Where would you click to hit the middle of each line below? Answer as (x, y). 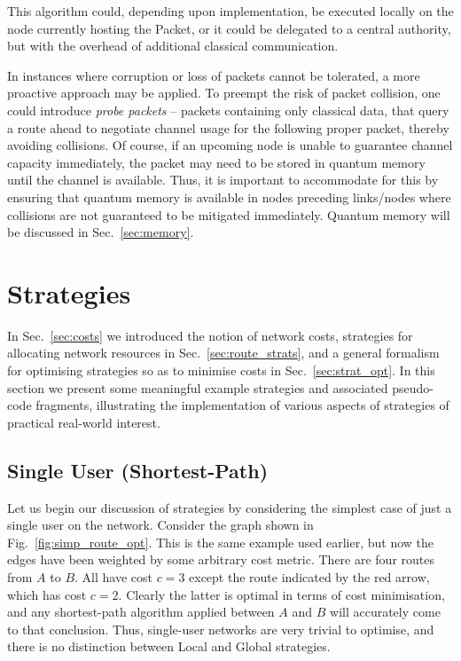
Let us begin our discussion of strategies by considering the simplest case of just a (230, 507)
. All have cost (113, 576)
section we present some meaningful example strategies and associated (198, 387)
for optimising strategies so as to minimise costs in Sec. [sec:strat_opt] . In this (221, 370)
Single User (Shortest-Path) (138, 470)
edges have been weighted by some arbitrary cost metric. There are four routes (221, 559)
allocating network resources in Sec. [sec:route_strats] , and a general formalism (223, 353)
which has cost (47, 594)
